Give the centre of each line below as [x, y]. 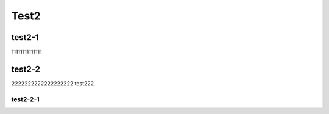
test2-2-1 [25, 99]
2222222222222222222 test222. [53, 83]
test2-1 [25, 37]
